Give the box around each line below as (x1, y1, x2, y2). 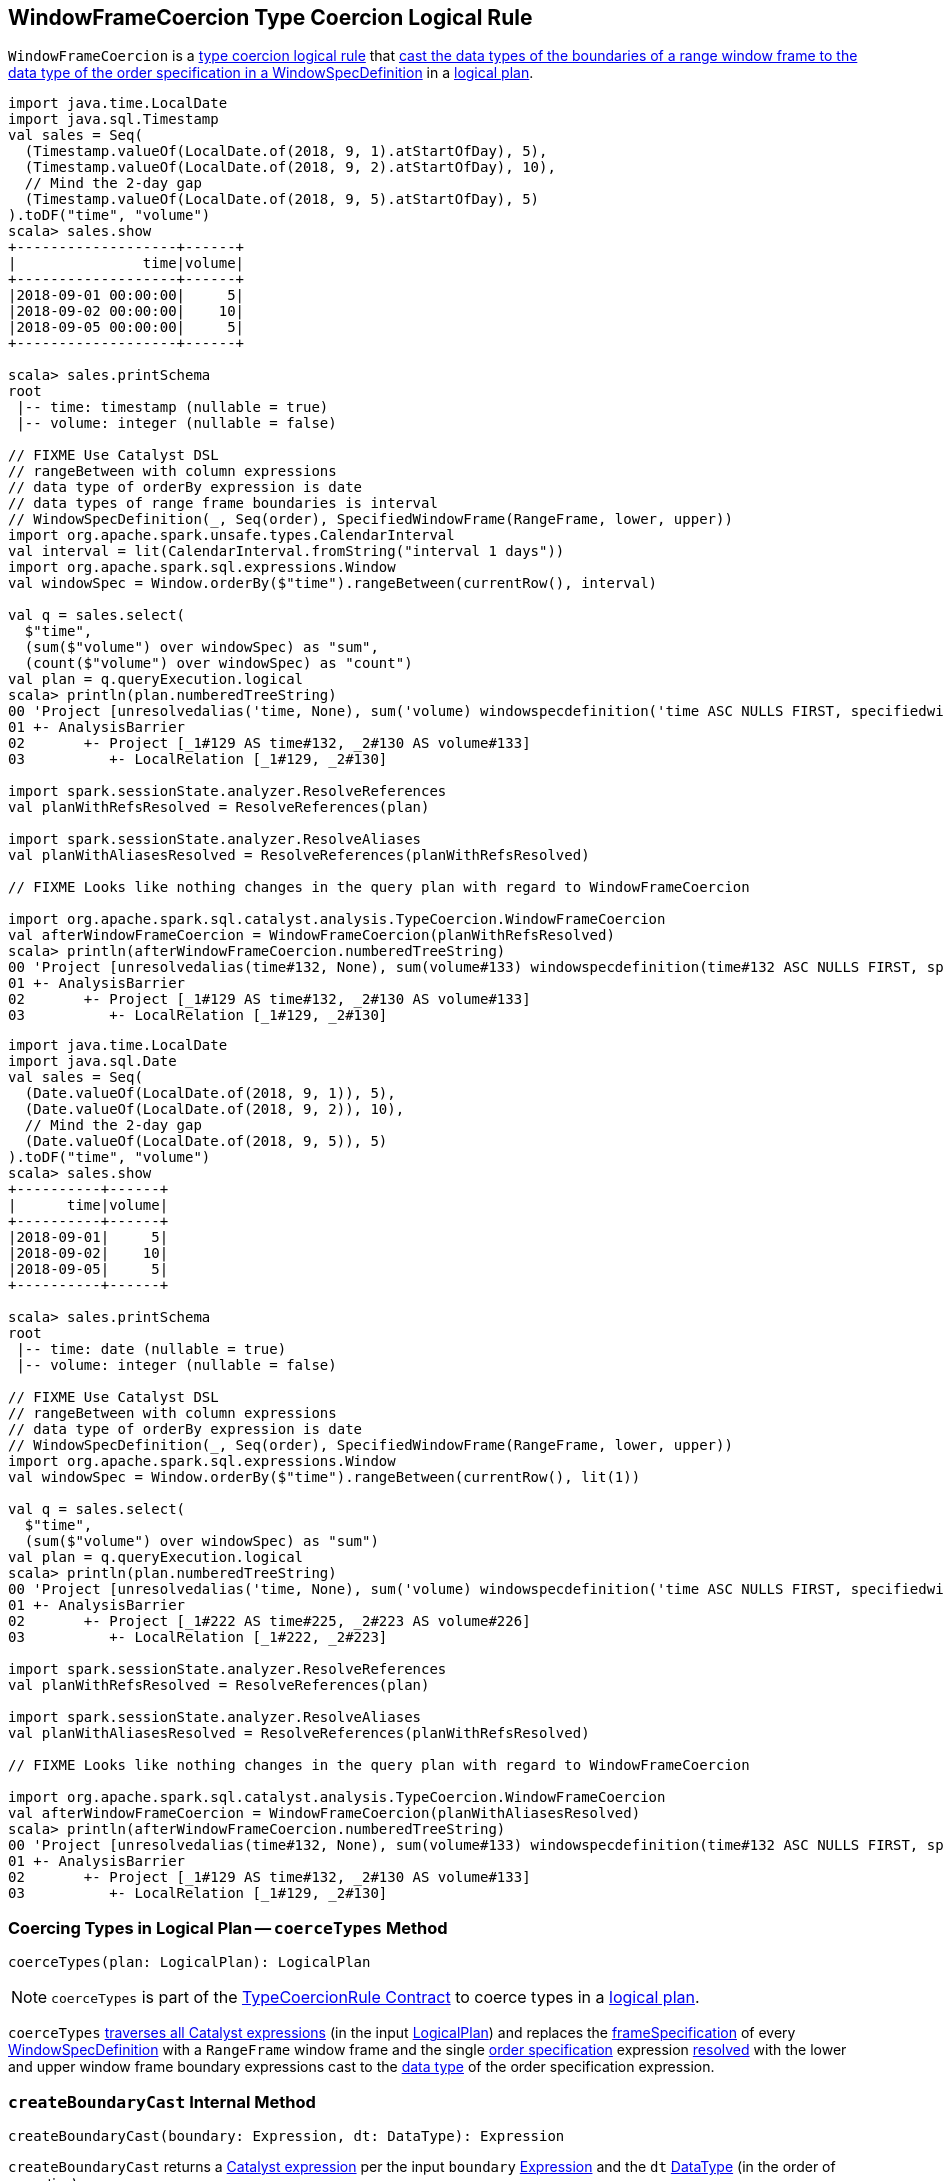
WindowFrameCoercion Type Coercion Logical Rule (8, 5, 533, 30)
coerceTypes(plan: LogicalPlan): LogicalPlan (8, 1954, 371, 1971)
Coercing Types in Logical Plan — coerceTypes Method (8, 1917, 448, 1938)
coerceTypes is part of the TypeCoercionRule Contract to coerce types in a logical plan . (51, 1987, 700, 2008)
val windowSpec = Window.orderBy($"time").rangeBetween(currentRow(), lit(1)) (8, 1469, 641, 1486)
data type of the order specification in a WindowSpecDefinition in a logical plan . (8, 64, 534, 82)
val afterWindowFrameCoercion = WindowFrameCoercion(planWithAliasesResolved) (8, 1805, 641, 1822)
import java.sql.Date (8, 1053, 177, 1070)
